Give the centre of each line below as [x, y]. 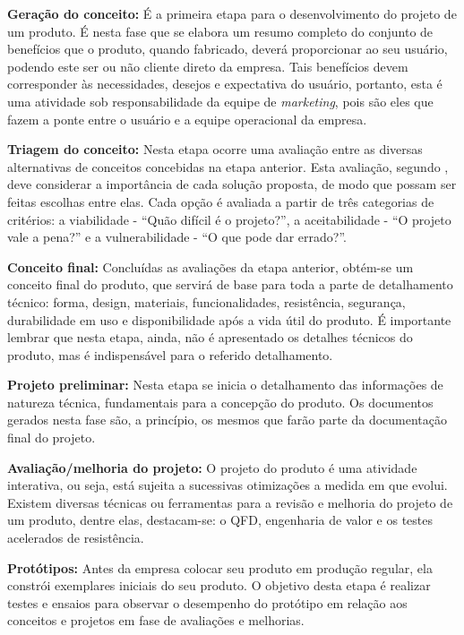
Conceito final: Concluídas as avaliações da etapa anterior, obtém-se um [211, 266]
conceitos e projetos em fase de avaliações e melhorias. [156, 620]
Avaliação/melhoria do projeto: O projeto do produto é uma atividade [212, 467]
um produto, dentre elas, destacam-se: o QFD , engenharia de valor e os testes [220, 520]
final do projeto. [52, 438]
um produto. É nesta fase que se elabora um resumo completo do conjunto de [220, 31]
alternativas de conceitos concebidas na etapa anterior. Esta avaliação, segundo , [228, 166]
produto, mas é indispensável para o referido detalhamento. [170, 354]
